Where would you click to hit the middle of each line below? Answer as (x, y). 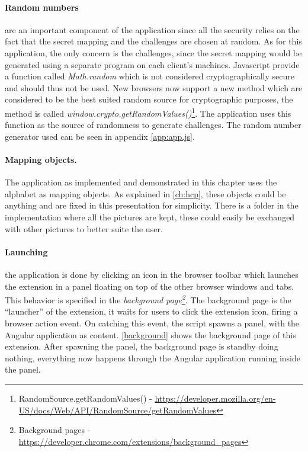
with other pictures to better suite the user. (84, 228)
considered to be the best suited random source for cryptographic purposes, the (149, 99)
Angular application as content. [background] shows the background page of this (150, 334)
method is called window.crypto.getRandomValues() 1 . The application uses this (148, 112)
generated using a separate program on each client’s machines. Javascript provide (152, 64)
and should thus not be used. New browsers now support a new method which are (154, 87)
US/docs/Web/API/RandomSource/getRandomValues (118, 410)
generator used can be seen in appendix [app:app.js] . (100, 136)
